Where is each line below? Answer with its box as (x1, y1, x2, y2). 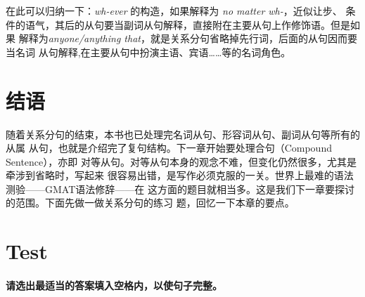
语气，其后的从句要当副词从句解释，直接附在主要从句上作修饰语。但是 (25, 17, 350, 32)
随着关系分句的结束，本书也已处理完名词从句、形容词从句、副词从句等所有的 (6, 126, 360, 141)
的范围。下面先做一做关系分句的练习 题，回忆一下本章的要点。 (6, 195, 295, 210)
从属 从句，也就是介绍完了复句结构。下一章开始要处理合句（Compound (6, 140, 332, 155)
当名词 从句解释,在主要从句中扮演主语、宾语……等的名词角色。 (6, 44, 291, 59)
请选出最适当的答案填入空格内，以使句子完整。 (6, 278, 222, 293)
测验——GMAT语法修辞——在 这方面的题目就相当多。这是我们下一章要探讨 (6, 181, 354, 196)
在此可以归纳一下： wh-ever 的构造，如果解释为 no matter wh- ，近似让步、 (6, 4, 342, 18)
